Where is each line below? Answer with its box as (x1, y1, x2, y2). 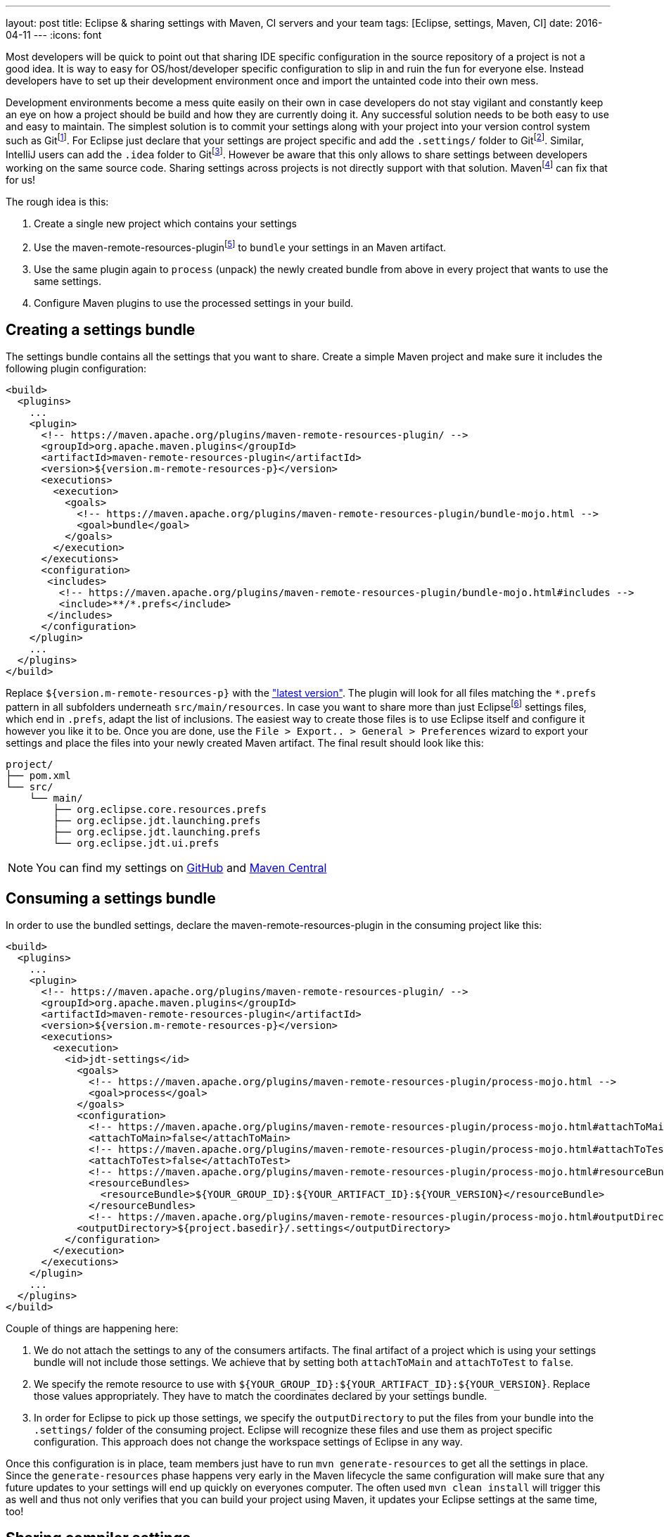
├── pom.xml (6, 770, 71, 782)
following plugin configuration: (6, 362, 147, 375)
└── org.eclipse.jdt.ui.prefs (53, 837, 219, 849)
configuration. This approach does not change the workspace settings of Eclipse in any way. (34, 1435, 463, 1448)
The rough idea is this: (6, 195, 109, 208)
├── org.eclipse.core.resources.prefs (53, 804, 267, 816)
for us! (6, 173, 36, 186)
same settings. (34, 274, 101, 287)
